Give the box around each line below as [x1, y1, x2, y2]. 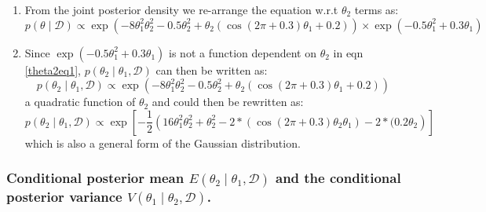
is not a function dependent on [169, 44, 316, 60]
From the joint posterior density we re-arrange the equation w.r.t [24, 2, 338, 17]
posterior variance [6, 186, 122, 206]
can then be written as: [155, 61, 268, 78]
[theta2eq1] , [24, 61, 81, 78]
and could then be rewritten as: [152, 93, 304, 110]
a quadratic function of [24, 93, 136, 110]
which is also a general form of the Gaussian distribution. [24, 134, 301, 151]
